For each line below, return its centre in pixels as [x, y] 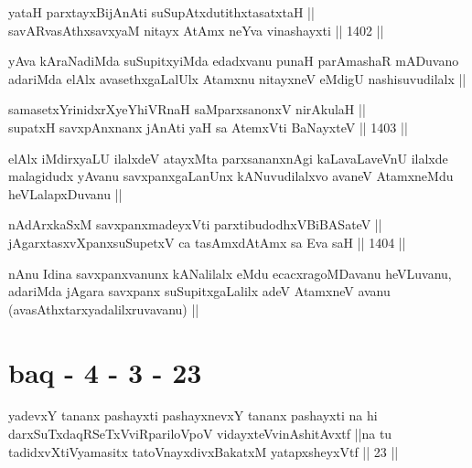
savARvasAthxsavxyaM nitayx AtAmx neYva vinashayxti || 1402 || [196, 30]
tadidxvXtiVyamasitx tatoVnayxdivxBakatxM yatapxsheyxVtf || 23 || [204, 451]
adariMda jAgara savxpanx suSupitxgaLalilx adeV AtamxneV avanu [199, 291]
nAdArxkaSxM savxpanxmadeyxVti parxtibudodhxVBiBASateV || [195, 224]
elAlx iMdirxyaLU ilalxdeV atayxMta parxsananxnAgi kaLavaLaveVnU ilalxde [228, 158]
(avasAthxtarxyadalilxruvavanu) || [104, 308]
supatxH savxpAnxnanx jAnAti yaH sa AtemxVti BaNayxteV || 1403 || [208, 127]
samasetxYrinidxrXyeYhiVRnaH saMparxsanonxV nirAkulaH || [187, 109]
